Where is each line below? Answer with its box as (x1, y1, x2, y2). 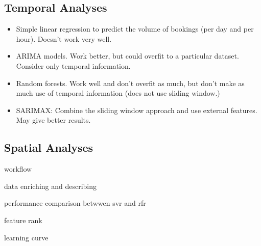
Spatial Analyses (4, 140, 93, 155)
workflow (4, 163, 32, 174)
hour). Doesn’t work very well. (16, 33, 112, 44)
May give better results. (16, 115, 91, 125)
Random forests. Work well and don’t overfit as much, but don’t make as (16, 77, 245, 88)
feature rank (4, 214, 42, 225)
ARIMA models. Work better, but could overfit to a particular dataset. (16, 50, 239, 61)
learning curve (4, 232, 49, 242)
